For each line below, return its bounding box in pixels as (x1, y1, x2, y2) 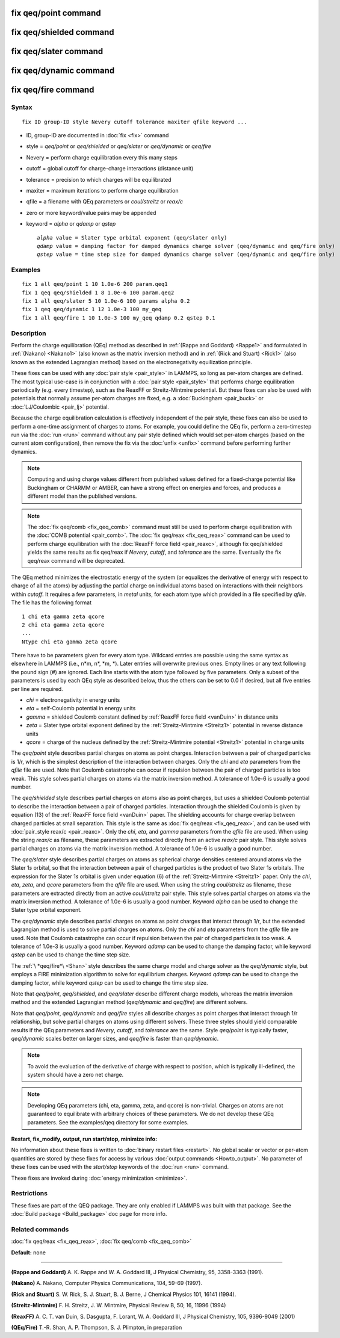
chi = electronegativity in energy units (26, 696, 120, 704)
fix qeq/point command (11, 8, 102, 18)
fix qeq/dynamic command (11, 66, 115, 76)
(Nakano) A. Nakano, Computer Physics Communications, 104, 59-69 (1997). (11, 1280, 203, 1287)
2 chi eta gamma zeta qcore (22, 621, 105, 628)
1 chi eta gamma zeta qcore (22, 613, 105, 620)
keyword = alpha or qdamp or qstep (26, 220, 116, 228)
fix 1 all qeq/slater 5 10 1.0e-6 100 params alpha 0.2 (22, 298, 190, 305)
